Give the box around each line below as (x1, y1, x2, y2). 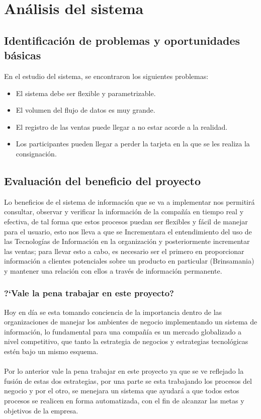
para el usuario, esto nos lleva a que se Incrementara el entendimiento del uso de (4, 226, 252, 236)
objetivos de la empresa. (4, 405, 78, 415)
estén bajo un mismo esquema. (4, 346, 99, 357)
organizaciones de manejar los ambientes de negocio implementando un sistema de (4, 316, 257, 327)
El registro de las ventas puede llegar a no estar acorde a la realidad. (16, 121, 228, 132)
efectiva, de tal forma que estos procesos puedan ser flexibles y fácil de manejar (4, 216, 248, 226)
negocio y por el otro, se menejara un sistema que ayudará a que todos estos (4, 385, 239, 396)
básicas (4, 47, 41, 63)
